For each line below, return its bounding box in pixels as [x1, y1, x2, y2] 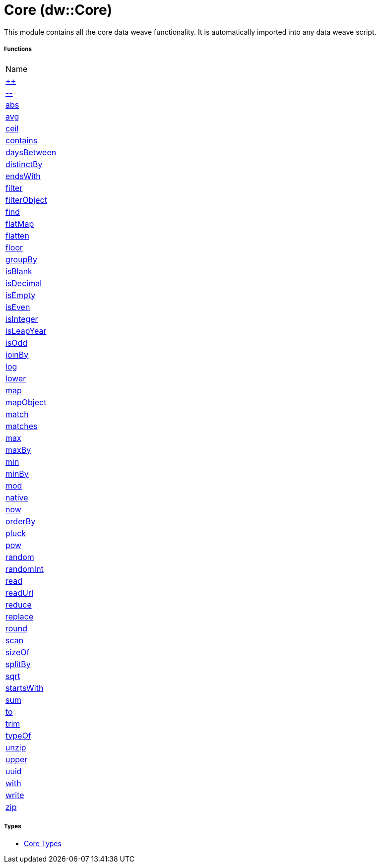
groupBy [5, 254, 37, 264]
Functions [4, 46, 32, 53]
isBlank [5, 266, 32, 276]
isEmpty [5, 290, 36, 300]
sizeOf [5, 647, 30, 657]
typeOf [5, 730, 31, 741]
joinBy [5, 349, 29, 360]
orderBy [5, 516, 36, 526]
